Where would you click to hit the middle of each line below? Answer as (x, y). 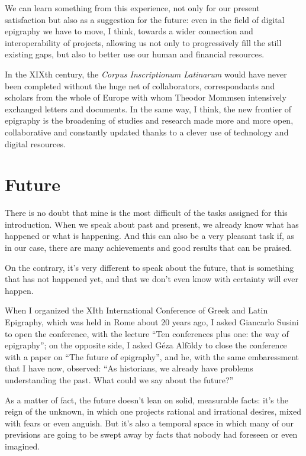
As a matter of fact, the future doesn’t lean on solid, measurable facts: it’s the (146, 400)
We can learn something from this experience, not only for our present (132, 8)
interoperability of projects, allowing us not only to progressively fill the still (143, 42)
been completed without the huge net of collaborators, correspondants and (140, 85)
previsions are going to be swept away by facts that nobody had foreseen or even (151, 434)
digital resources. (35, 143)
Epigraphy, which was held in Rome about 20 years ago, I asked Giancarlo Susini (152, 322)
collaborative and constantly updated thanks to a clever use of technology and (147, 132)
